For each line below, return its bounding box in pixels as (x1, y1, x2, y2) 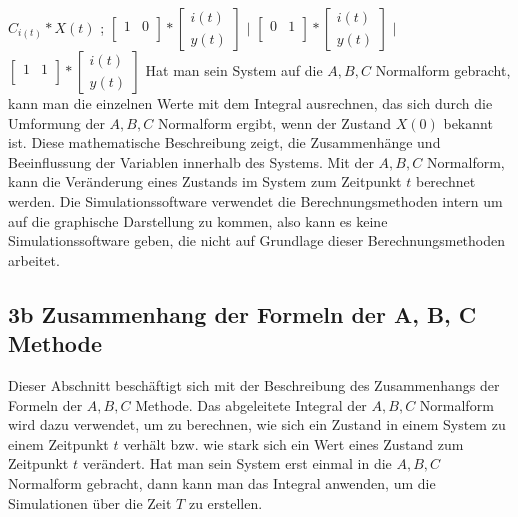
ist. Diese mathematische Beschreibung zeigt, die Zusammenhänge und (8, 132, 441, 153)
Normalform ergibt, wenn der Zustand (157, 112, 392, 133)
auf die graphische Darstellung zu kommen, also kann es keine (8, 210, 388, 231)
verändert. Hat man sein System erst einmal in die (82, 453, 392, 474)
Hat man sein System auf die (145, 60, 323, 80)
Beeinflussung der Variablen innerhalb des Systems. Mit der (8, 151, 374, 172)
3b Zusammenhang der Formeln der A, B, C (8, 298, 477, 329)
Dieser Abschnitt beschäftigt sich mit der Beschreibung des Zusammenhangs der (8, 374, 500, 395)
